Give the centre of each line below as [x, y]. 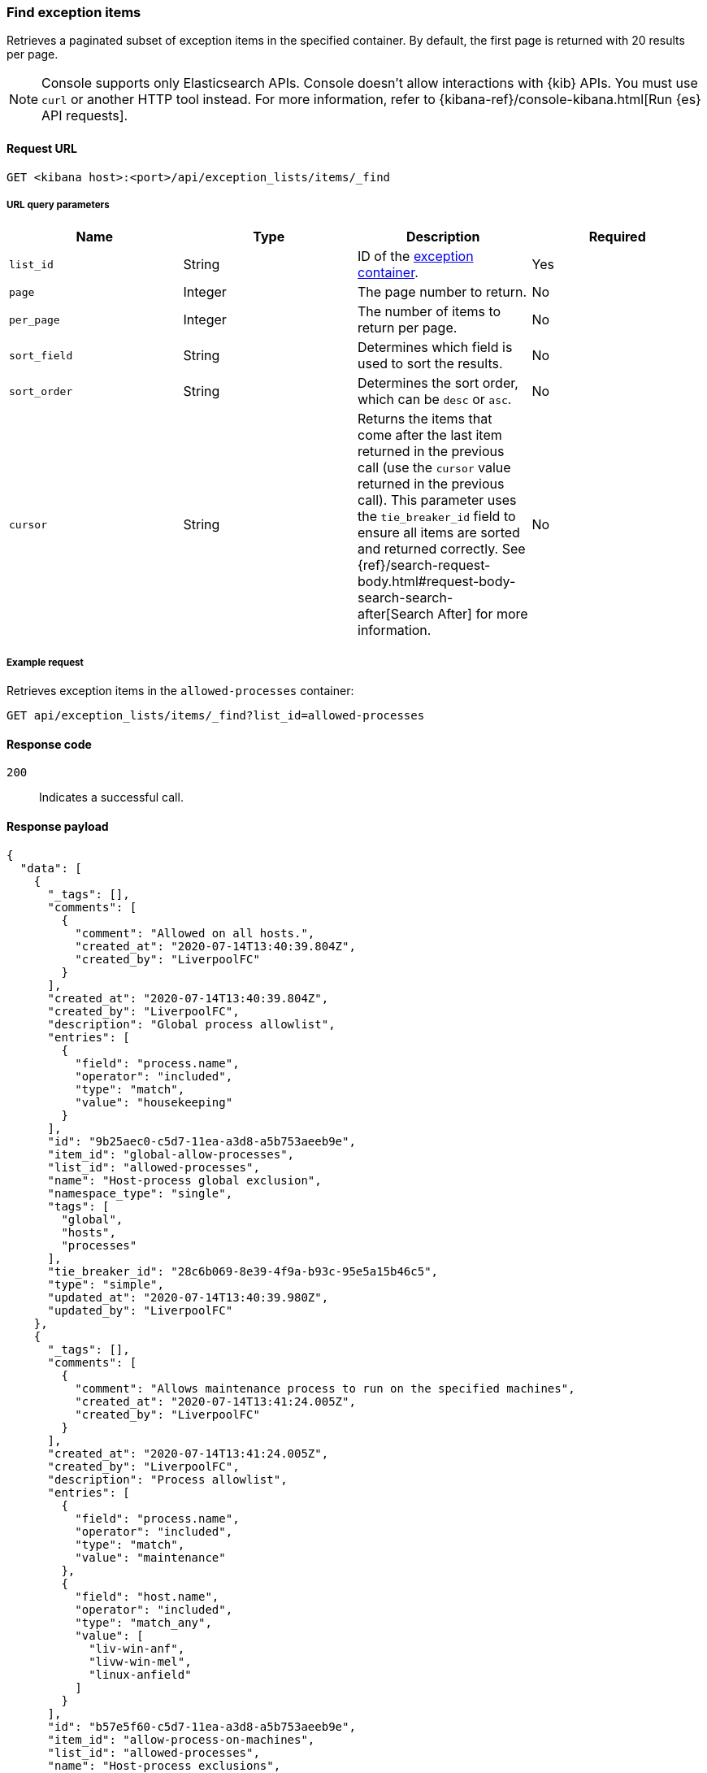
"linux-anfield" [140, 1674]
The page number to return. [442, 292]
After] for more [483, 614]
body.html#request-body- [437, 582]
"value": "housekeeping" [154, 1102]
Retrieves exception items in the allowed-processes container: [180, 691]
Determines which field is [435, 348]
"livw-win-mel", [140, 1661]
